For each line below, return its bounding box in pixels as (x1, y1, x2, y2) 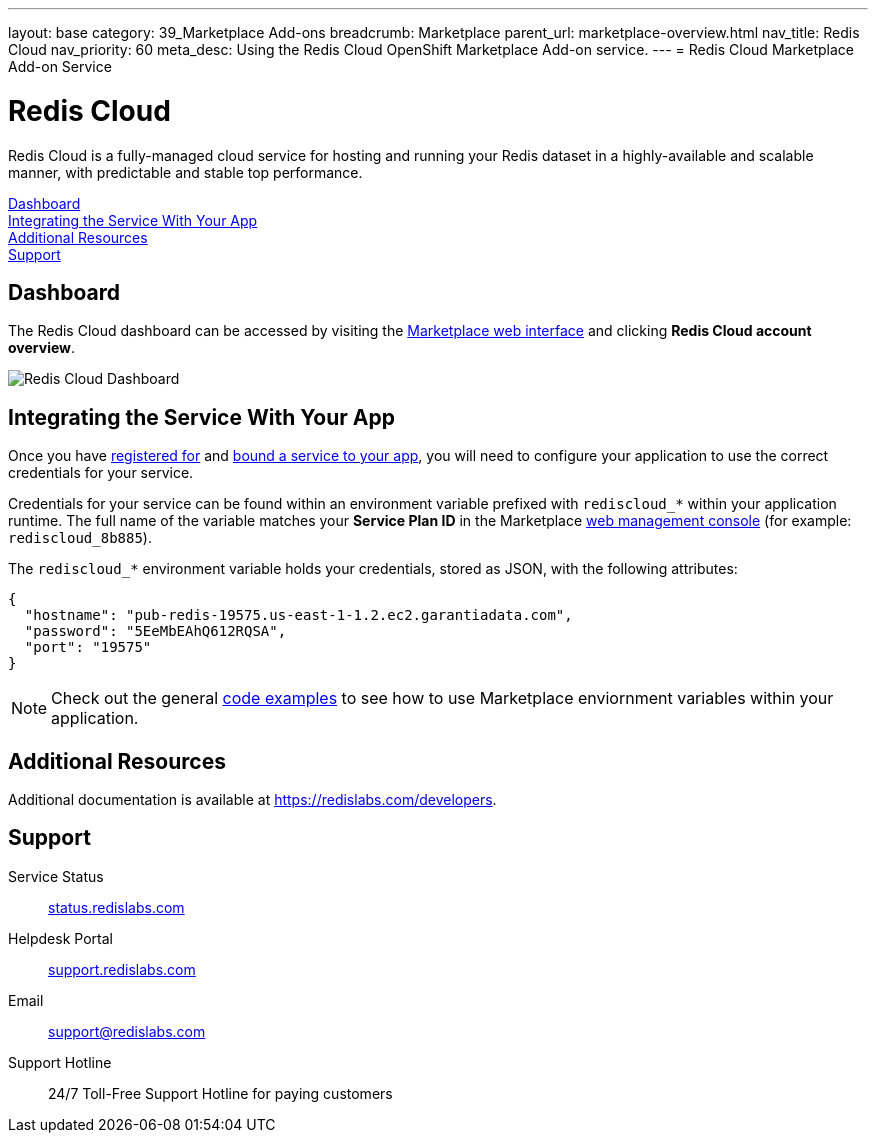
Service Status (8, 867, 104, 885)
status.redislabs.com (48, 898, 185, 916)
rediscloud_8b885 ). (8, 529, 152, 547)
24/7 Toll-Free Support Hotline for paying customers (48, 1084, 393, 1102)
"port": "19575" (24, 639, 152, 656)
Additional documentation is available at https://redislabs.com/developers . (8, 791, 497, 809)
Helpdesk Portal (8, 929, 113, 947)
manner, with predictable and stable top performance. (8, 163, 363, 181)
